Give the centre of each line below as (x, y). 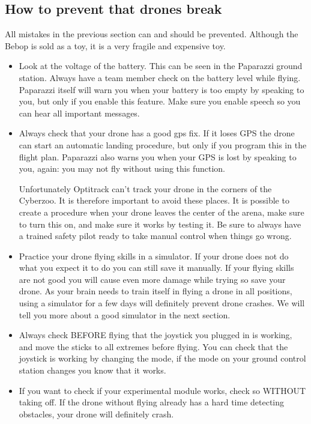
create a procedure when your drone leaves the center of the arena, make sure (162, 212)
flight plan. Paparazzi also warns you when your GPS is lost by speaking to (158, 156)
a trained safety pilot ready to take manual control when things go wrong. (155, 236)
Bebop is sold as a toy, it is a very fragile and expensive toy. (115, 45)
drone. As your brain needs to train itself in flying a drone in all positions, (155, 291)
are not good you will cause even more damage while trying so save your (152, 279)
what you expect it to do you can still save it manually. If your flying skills (156, 268)
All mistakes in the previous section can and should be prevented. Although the (152, 34)
